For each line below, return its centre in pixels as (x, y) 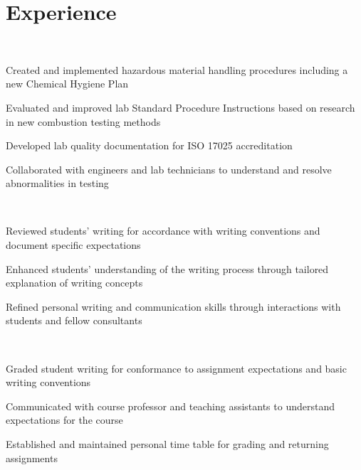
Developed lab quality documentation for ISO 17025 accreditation (149, 145)
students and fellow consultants (74, 320)
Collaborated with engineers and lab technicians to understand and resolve (169, 169)
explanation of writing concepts (74, 283)
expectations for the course (64, 420)
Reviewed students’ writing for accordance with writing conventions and (163, 231)
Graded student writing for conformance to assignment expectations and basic (176, 368)
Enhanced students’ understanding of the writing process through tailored (167, 268)
